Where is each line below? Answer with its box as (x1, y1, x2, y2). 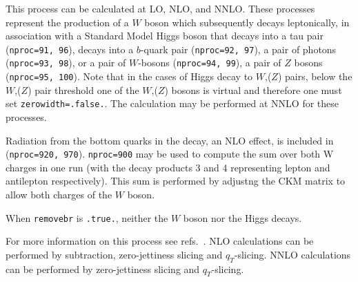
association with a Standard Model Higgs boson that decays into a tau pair (6, 28, 324, 43)
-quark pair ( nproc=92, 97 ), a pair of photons (140, 41, 337, 56)
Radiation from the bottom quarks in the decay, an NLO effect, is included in (6, 133, 334, 147)
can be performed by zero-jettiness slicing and (6, 261, 200, 276)
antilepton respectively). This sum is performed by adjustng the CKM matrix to (6, 173, 346, 188)
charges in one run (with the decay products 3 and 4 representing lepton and (6, 160, 330, 174)
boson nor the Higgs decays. (183, 210, 302, 225)
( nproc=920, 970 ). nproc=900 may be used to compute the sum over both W (6, 147, 334, 161)
